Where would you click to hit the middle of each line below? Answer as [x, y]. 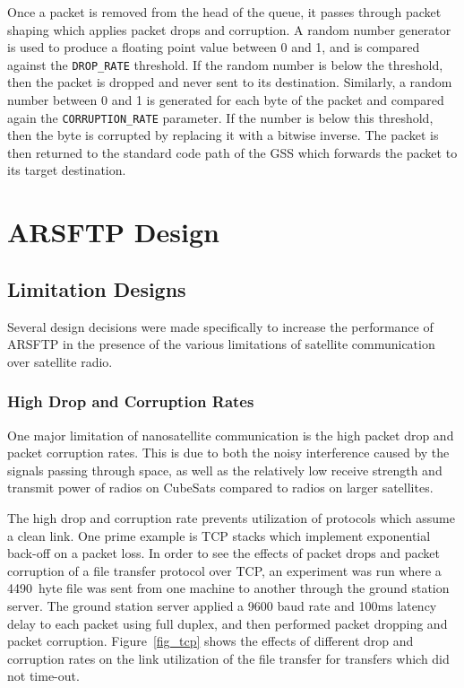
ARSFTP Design [113, 232]
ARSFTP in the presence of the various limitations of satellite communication [221, 344]
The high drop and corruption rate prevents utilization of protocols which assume [231, 518]
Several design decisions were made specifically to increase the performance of [220, 326]
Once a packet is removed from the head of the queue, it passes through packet [224, 12]
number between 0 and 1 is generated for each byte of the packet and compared [226, 100]
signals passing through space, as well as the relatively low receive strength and [225, 470]
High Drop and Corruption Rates [131, 401]
